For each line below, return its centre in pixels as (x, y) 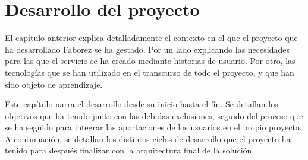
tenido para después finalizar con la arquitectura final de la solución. (130, 150)
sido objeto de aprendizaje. (54, 84)
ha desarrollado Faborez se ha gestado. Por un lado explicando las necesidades (147, 49)
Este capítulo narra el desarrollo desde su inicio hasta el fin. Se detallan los (142, 104)
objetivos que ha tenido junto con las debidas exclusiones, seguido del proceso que (154, 115)
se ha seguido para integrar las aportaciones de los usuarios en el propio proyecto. (153, 127)
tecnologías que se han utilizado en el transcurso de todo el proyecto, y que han (150, 72)
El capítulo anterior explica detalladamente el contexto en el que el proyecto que (151, 38)
